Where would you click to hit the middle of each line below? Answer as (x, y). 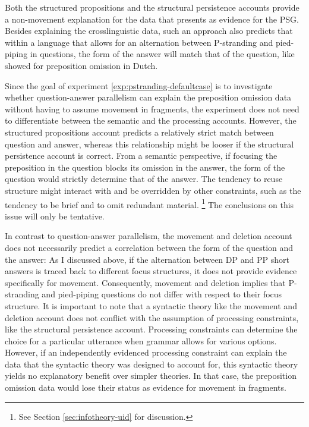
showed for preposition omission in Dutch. (81, 65)
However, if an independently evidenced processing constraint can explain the (146, 352)
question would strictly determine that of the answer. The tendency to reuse (144, 179)
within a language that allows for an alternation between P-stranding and (139, 42)
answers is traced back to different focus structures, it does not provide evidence (151, 271)
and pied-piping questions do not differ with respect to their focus (162, 294)
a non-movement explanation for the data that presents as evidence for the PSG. (152, 19)
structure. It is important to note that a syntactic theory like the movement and (151, 305)
